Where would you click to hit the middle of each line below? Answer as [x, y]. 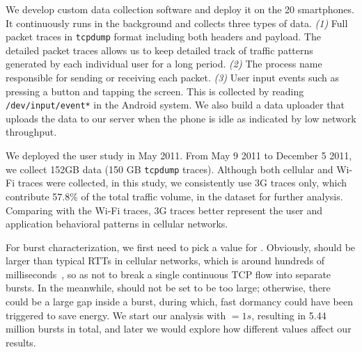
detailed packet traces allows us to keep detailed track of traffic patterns [159, 50]
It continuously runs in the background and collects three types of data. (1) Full [177, 23]
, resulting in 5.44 [289, 315]
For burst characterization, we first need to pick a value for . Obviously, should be [181, 247]
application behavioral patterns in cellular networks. [117, 224]
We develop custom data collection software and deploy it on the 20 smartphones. [180, 9]
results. [21, 342]
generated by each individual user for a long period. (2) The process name [164, 64]
